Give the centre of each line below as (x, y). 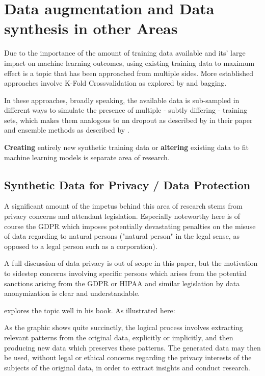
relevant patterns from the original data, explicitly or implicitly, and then (119, 337)
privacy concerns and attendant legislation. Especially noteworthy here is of (122, 216)
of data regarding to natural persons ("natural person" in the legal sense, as (122, 236)
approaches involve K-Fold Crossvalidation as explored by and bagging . (115, 83)
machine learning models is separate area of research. (87, 157)
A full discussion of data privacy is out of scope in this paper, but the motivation (131, 263)
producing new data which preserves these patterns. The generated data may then (132, 347)
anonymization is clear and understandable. (72, 293)
